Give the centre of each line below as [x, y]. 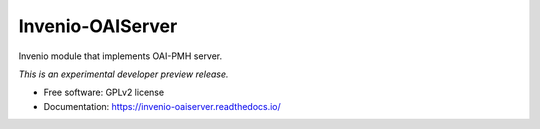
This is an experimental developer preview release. [123, 74]
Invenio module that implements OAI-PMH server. [120, 56]
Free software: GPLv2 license [104, 92]
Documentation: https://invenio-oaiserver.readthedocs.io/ [162, 106]
